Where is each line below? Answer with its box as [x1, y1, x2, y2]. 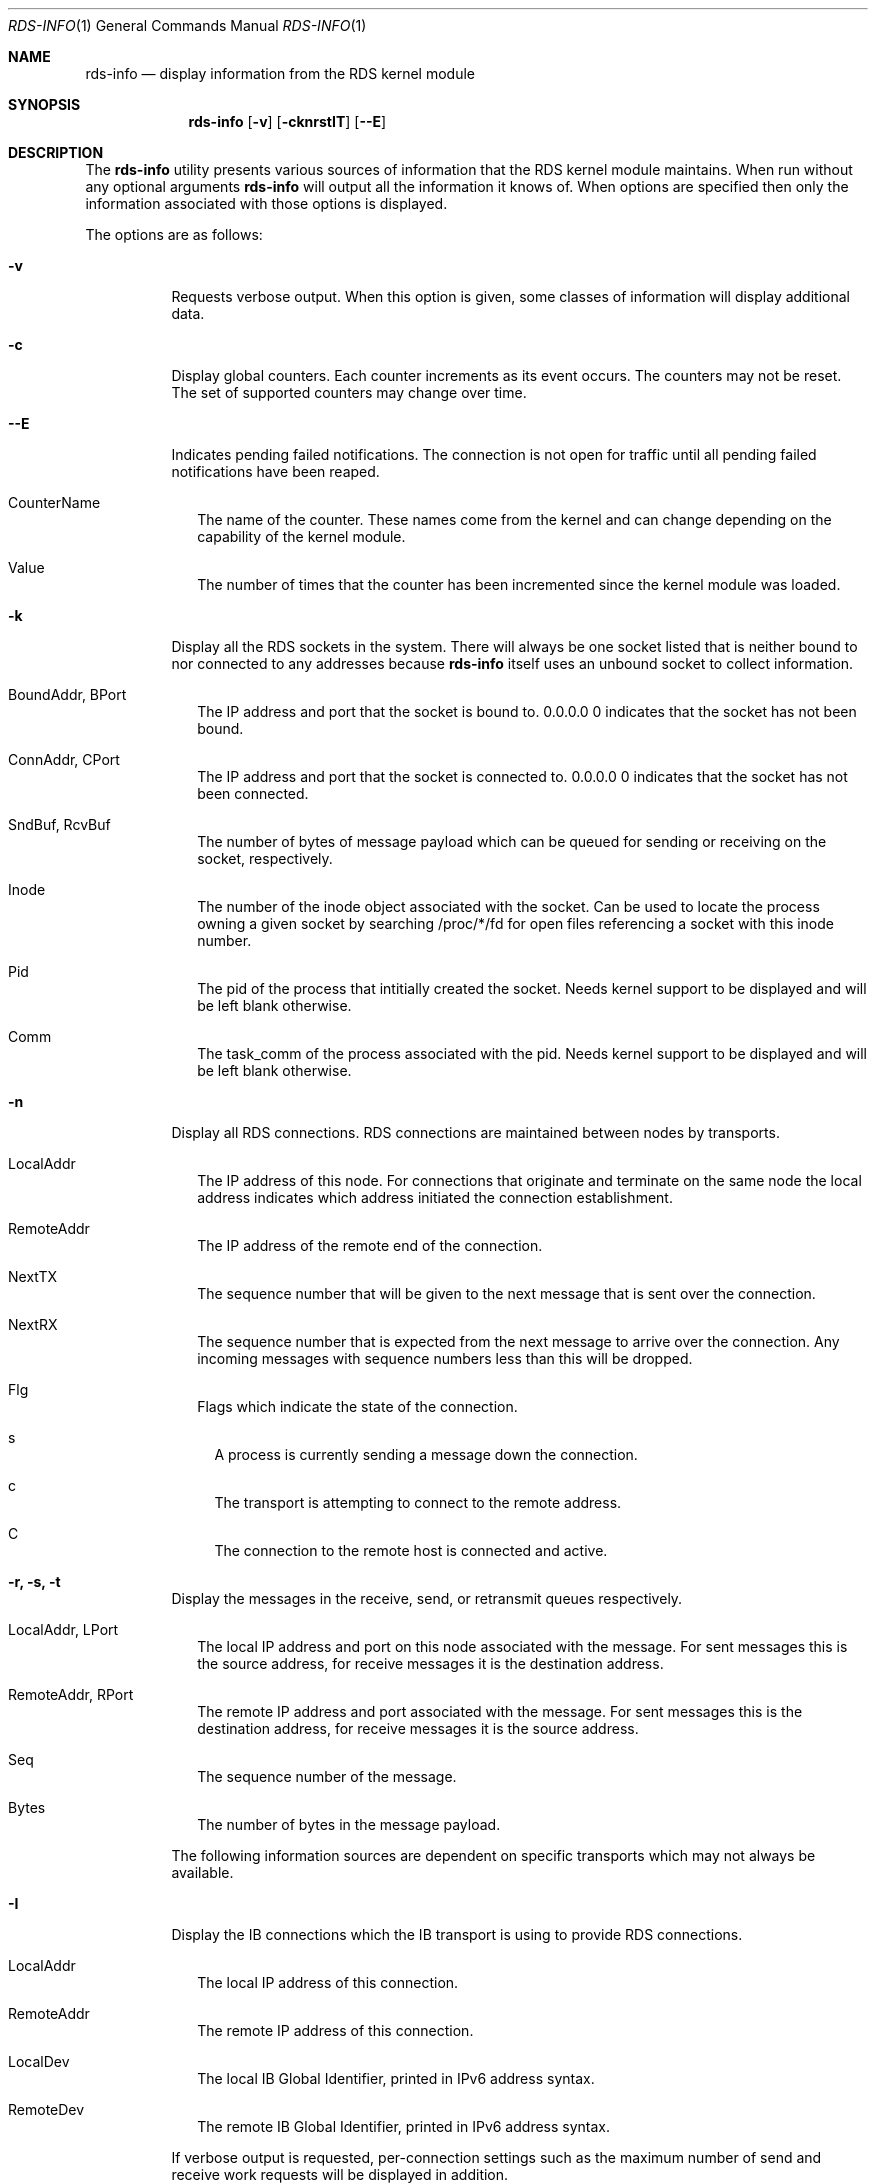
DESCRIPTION [8, 144, 104, 161]
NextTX [8, 1268, 58, 1285]
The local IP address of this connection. [197, 1974, 459, 1991]
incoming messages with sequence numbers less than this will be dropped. [197, 1350, 693, 1367]
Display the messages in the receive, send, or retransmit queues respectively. [171, 1590, 683, 1607]
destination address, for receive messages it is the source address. [197, 1720, 639, 1737]
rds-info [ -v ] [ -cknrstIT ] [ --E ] [188, 113, 387, 130]
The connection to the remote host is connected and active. [214, 1542, 608, 1559]
